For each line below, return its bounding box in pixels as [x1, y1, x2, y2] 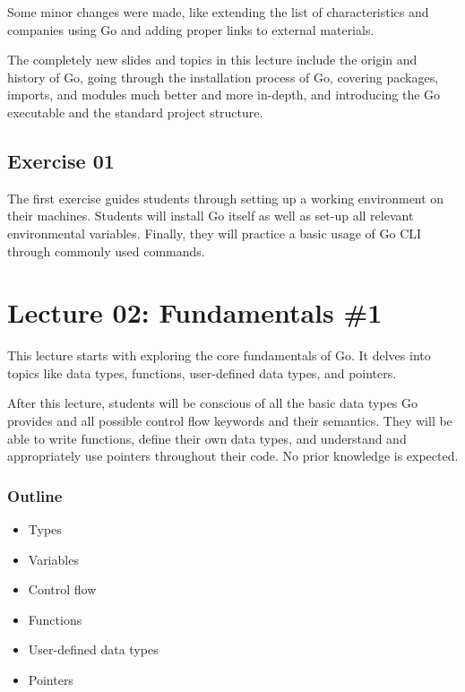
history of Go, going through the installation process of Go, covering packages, [7, 67, 439, 86]
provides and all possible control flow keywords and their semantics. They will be [7, 411, 452, 430]
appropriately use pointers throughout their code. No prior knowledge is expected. [7, 446, 459, 465]
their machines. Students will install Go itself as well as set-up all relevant [7, 206, 414, 225]
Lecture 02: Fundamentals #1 [7, 294, 383, 331]
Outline [7, 484, 63, 506]
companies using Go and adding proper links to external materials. [7, 20, 375, 39]
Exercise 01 [7, 146, 115, 174]
